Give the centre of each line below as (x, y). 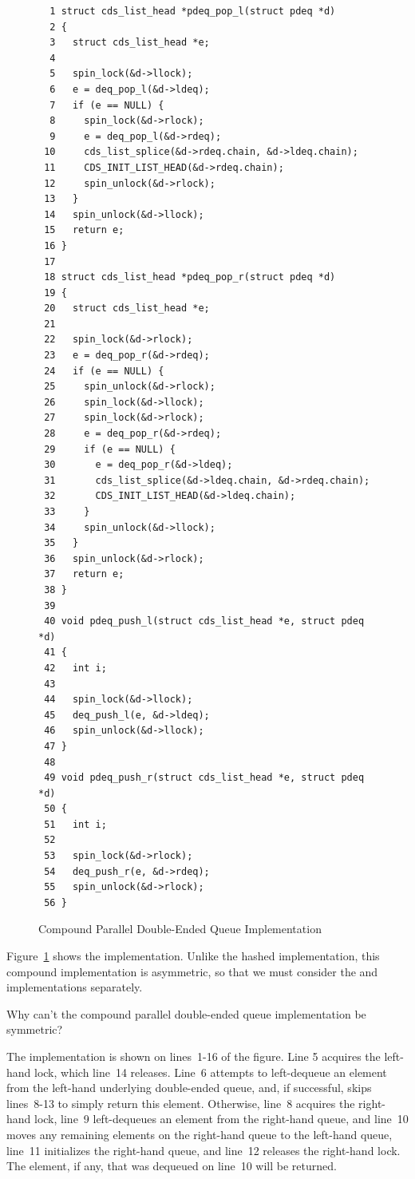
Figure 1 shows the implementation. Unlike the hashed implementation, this (193, 956)
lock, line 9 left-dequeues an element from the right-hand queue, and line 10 (221, 1119)
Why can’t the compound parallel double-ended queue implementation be (186, 1013)
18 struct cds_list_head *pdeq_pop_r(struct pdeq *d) (190, 277)
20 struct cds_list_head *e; (127, 309)
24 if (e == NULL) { (104, 371)
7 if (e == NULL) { (107, 105)
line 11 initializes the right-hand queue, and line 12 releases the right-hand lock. (204, 1150)
